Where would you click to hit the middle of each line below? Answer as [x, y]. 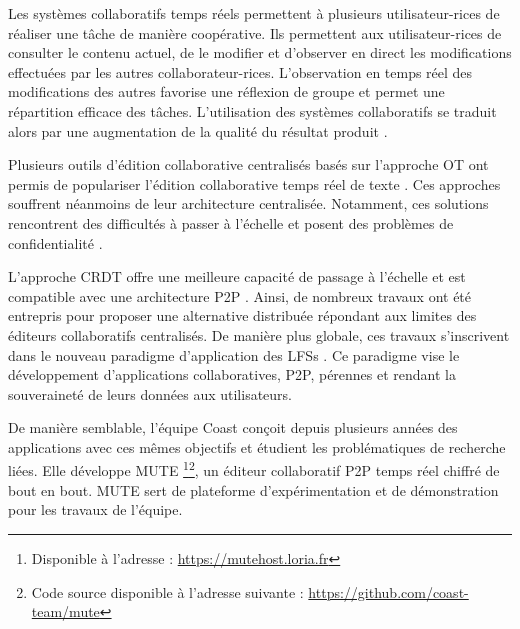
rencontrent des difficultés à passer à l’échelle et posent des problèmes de [231, 222]
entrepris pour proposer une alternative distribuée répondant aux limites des [242, 315]
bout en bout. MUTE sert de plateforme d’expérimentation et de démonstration [253, 489]
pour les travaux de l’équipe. [95, 509]
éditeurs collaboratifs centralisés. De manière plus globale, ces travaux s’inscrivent [259, 334]
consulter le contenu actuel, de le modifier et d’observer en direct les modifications [260, 52]
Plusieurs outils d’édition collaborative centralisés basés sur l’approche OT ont [248, 164]
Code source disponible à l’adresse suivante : [167, 591]
